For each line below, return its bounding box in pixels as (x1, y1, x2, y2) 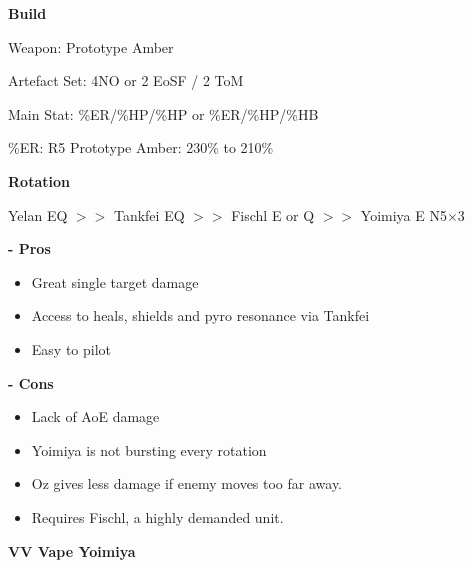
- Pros (8, 238, 51, 259)
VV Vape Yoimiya (8, 540, 136, 561)
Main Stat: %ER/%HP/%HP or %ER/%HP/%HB (8, 103, 319, 124)
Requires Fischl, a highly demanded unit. (31, 506, 284, 527)
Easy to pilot (31, 338, 112, 359)
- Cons (8, 372, 54, 393)
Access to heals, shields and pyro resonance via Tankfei (31, 305, 370, 326)
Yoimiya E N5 (360, 204, 447, 225)
